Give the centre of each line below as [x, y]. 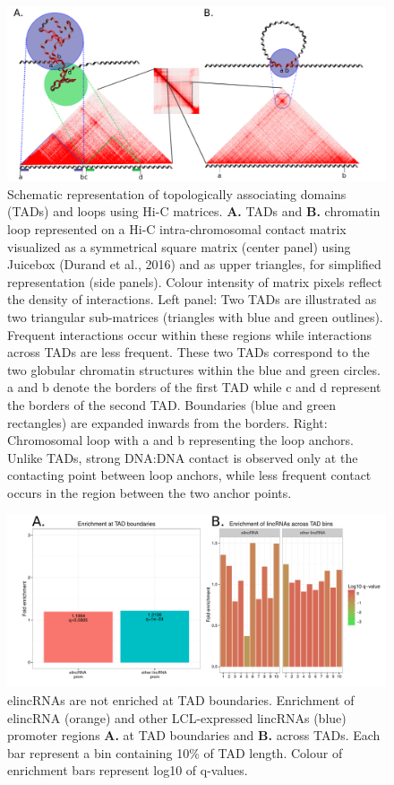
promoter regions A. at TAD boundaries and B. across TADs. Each [194, 735]
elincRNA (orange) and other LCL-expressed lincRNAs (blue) [177, 717]
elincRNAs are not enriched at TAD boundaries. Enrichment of [181, 700]
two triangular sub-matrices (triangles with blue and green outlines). [195, 316]
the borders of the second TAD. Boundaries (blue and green [172, 404]
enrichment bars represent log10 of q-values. [128, 770]
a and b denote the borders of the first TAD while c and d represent [194, 387]
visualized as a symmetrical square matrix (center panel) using [179, 246]
